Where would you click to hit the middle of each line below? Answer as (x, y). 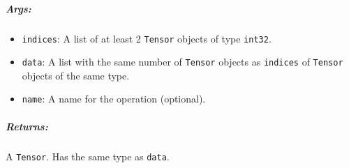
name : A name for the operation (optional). (114, 99)
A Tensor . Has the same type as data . (88, 156)
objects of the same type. (76, 75)
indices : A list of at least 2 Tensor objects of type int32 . (147, 38)
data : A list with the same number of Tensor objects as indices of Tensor (183, 62)
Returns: (27, 126)
